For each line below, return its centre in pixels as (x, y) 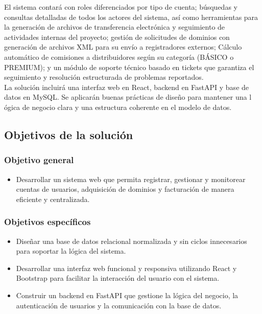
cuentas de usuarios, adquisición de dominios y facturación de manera (125, 189)
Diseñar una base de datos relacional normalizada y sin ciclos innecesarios (132, 241)
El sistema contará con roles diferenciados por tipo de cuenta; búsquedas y (121, 7)
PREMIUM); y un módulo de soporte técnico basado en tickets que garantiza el (129, 67)
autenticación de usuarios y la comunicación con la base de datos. (119, 305)
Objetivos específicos (47, 222)
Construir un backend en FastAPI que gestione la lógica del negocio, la (127, 295)
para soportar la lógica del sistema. (71, 251)
